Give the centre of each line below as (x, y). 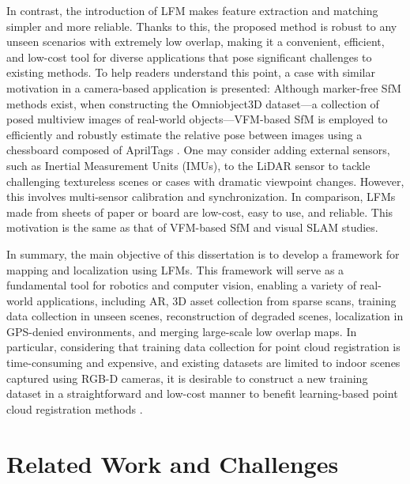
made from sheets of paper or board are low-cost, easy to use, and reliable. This (200, 212)
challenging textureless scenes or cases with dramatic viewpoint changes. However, (205, 181)
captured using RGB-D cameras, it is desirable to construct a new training (187, 378)
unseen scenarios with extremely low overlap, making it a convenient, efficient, (196, 42)
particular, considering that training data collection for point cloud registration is (203, 347)
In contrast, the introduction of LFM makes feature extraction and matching (192, 10)
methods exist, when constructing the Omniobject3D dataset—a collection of (193, 103)
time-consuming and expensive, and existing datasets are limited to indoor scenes (203, 363)
